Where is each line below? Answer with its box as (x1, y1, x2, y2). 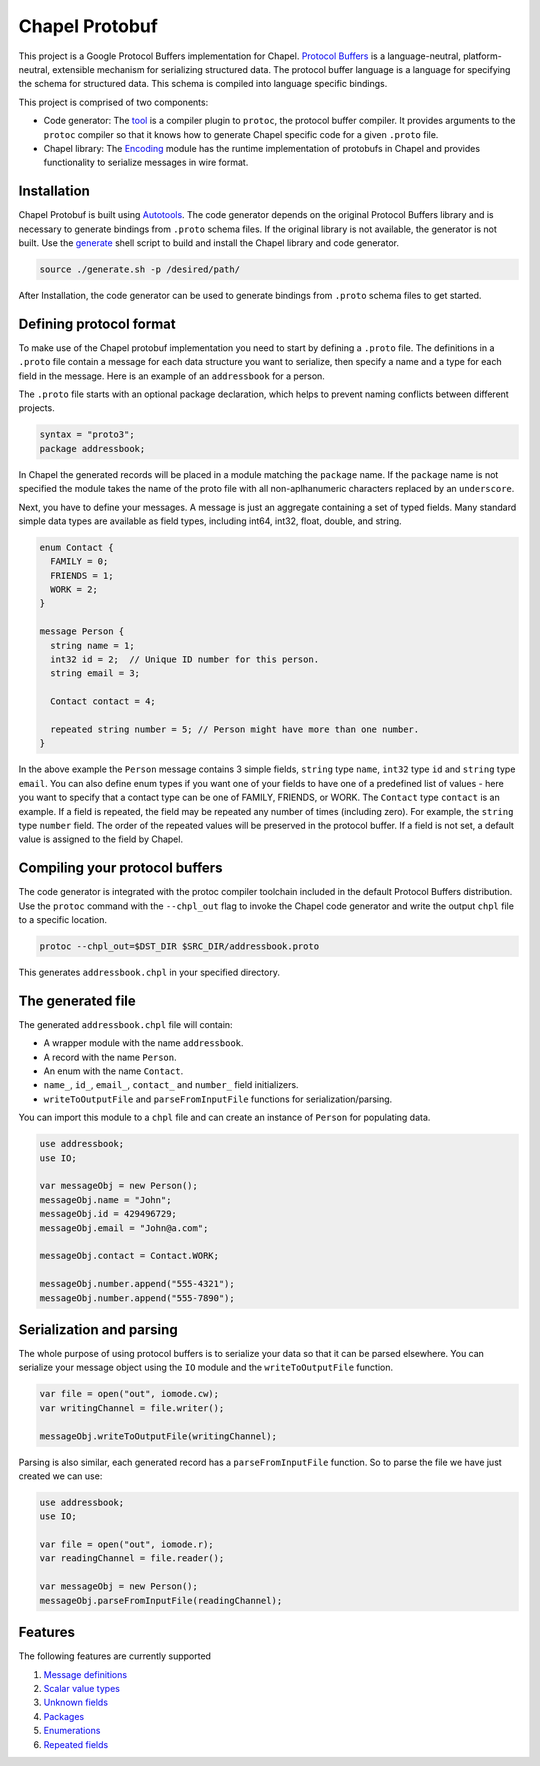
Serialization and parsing (18, 1321, 179, 1338)
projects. (18, 402, 55, 414)
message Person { (39, 626, 125, 637)
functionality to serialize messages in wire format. (43, 156, 249, 169)
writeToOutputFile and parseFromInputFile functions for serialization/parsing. (43, 1093, 393, 1105)
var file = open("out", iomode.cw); (39, 1388, 220, 1400)
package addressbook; (39, 443, 146, 454)
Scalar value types (43, 1682, 120, 1694)
